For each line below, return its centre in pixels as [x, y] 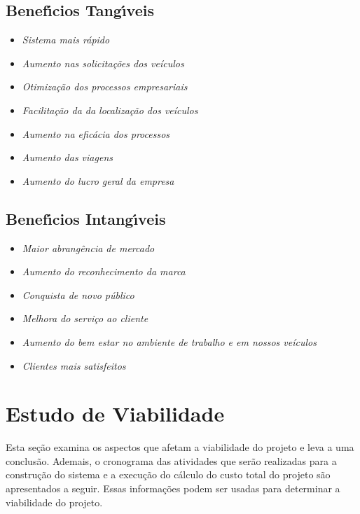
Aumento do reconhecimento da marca [104, 271]
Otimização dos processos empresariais [105, 86]
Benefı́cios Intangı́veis [86, 218]
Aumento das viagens [67, 157]
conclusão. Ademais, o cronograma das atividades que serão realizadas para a [171, 460]
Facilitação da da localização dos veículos [110, 110]
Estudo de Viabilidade [115, 414]
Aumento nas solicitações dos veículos [103, 63]
